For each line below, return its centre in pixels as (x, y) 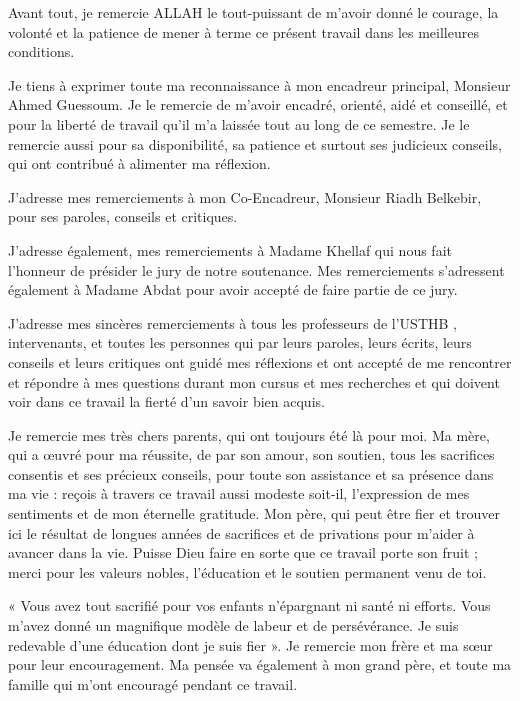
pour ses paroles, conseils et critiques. (123, 216)
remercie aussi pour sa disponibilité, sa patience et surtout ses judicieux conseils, (255, 143)
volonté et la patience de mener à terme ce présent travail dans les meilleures (243, 31)
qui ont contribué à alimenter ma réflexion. (139, 163)
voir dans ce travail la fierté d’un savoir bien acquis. (166, 401)
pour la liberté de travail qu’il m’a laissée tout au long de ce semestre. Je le (239, 123)
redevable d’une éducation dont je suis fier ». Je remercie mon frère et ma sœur (250, 644)
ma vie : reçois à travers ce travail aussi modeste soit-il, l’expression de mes (239, 493)
